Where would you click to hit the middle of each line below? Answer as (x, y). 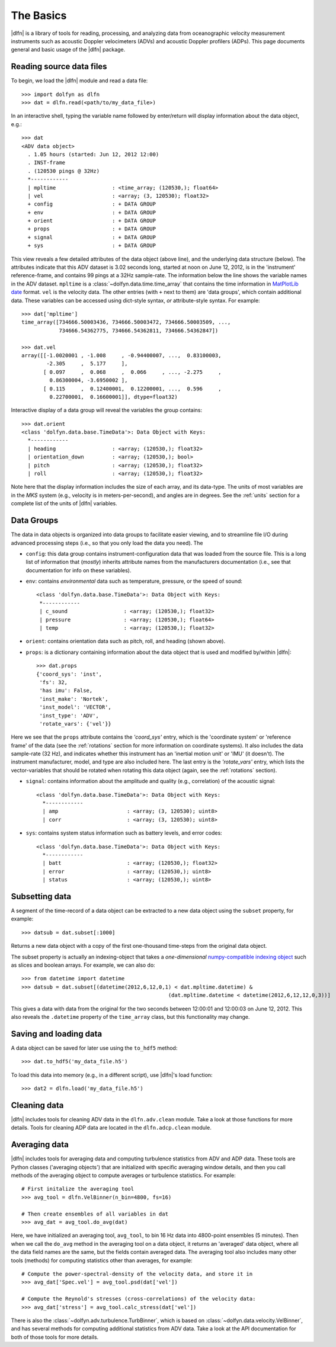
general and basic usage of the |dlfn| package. (68, 50)
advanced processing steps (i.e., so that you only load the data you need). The (107, 543)
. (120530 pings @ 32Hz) (64, 171)
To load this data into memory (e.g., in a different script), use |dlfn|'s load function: (112, 1075)
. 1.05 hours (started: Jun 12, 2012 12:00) (93, 154)
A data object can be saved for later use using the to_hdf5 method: (94, 1048)
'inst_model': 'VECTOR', (76, 707)
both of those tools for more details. (55, 1337)
